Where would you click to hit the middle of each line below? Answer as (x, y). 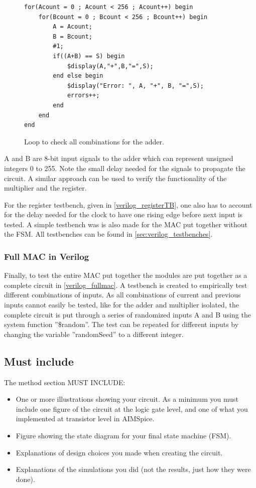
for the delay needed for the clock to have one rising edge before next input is (123, 214)
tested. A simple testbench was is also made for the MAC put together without (126, 224)
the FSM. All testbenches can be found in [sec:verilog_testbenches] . (108, 234)
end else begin (78, 76)
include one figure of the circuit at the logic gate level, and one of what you (132, 409)
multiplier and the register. (45, 188)
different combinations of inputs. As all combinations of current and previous (122, 295)
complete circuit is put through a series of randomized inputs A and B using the (127, 314)
